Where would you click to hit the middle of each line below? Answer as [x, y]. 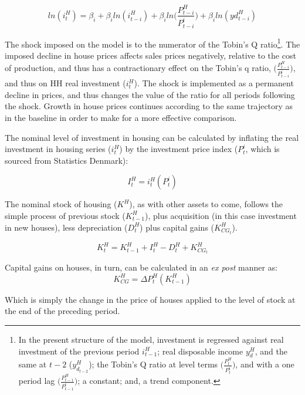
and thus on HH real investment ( [65, 83]
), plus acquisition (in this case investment [221, 215]
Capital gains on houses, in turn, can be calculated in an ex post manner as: [141, 267]
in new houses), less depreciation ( [66, 227]
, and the [271, 351]
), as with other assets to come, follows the [206, 204]
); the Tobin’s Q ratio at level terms [153, 364]
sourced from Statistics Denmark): [67, 160]
